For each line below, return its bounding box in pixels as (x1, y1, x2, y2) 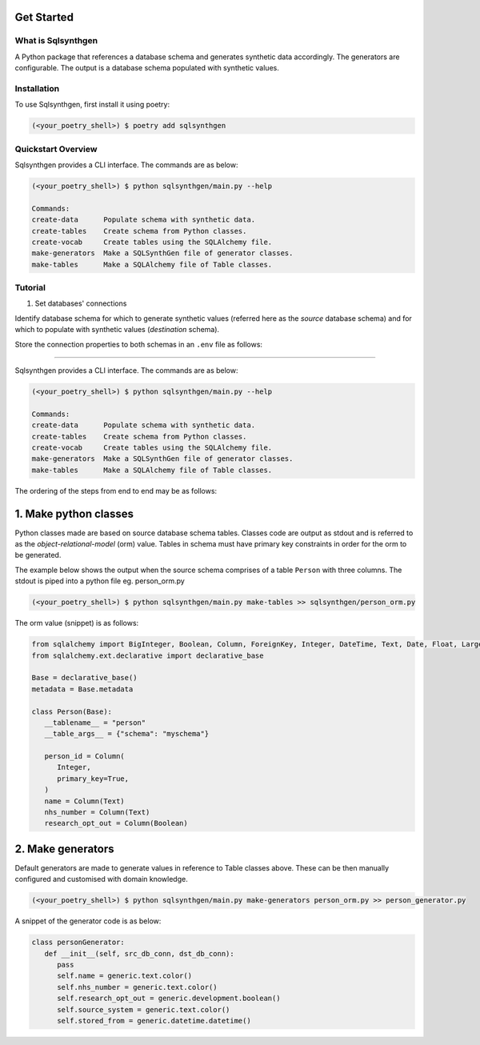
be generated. (14, 551, 62, 560)
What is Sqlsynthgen (14, 35, 98, 46)
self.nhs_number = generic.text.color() (57, 983, 218, 991)
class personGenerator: (31, 938, 126, 947)
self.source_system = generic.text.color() (57, 1005, 230, 1014)
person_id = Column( (44, 752, 126, 761)
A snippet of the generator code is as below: (14, 916, 162, 926)
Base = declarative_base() (31, 673, 138, 683)
